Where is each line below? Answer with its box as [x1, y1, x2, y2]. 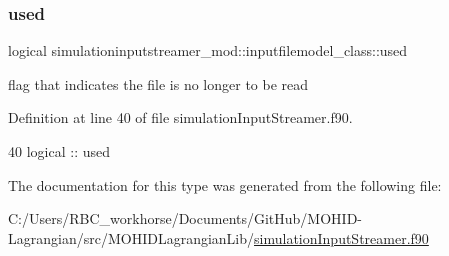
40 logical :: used [8, 141, 110, 161]
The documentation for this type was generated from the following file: [8, 174, 442, 195]
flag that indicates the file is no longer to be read [8, 73, 309, 94]
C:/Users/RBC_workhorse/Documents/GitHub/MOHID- [8, 208, 363, 229]
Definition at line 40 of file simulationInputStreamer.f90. [8, 107, 353, 128]
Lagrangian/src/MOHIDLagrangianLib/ [8, 227, 255, 248]
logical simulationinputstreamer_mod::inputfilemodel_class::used [8, 40, 408, 61]
